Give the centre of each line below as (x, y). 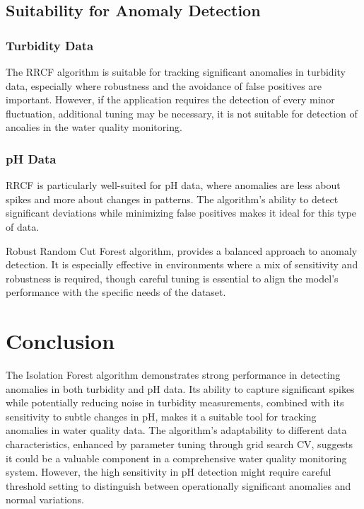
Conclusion (60, 341)
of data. (23, 226)
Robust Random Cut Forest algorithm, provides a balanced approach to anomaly (182, 250)
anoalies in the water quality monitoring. (94, 127)
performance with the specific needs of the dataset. (116, 292)
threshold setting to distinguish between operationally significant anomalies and (178, 485)
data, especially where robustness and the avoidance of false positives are (164, 85)
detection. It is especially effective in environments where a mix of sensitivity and (182, 264)
